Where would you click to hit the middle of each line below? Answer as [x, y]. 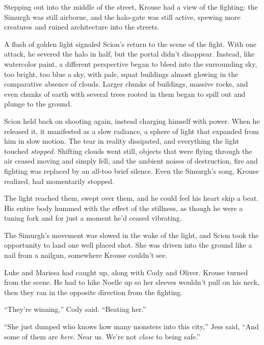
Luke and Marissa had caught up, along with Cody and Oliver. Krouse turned [126, 272]
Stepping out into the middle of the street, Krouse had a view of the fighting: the [131, 7]
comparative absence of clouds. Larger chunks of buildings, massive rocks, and [126, 84]
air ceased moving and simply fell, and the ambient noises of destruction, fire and [131, 161]
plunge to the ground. [38, 104]
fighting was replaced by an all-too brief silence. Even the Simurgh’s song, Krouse [131, 170]
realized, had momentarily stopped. [59, 181]
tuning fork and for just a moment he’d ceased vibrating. [93, 218]
